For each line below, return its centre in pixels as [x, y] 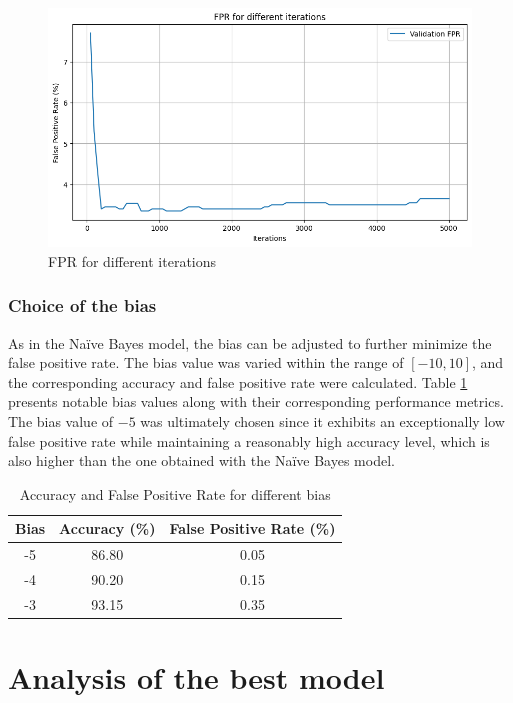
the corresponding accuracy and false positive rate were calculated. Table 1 [238, 381]
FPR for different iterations [132, 260]
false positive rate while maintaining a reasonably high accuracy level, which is [249, 440]
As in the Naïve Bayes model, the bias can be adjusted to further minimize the [250, 342]
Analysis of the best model [196, 677]
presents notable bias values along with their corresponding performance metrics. [256, 401]
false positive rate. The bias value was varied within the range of [206, 362]
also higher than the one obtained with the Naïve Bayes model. [201, 460]
